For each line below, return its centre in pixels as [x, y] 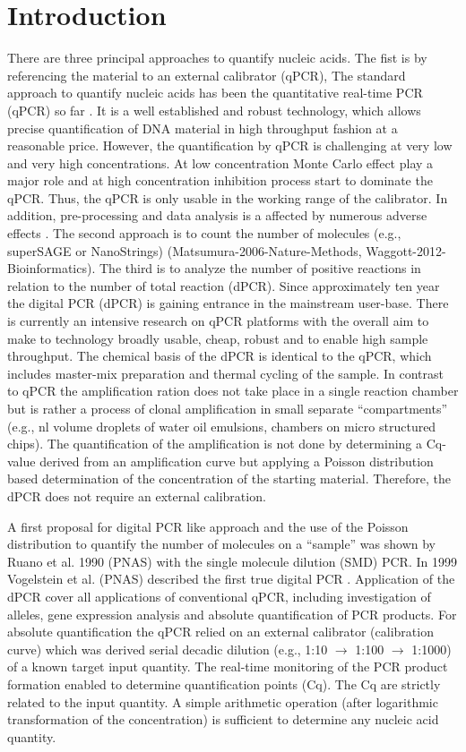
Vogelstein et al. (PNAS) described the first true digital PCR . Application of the [231, 579]
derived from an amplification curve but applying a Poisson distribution [237, 461]
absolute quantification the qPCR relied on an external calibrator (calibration [220, 632]
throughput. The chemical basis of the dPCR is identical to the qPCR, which [220, 356]
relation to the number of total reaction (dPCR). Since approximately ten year [224, 285]
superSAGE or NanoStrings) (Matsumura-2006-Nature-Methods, [185, 250]
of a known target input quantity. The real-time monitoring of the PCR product [228, 667]
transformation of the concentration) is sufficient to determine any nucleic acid [223, 719]
